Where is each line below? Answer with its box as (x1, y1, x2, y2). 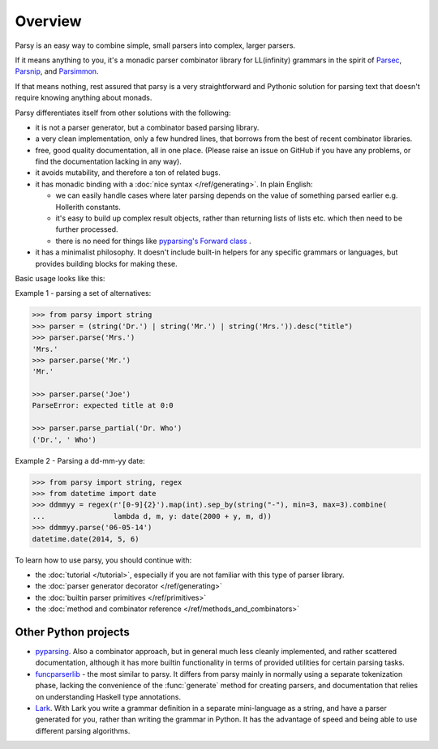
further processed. (55, 225, 118, 234)
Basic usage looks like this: (15, 273, 105, 283)
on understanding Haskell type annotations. (35, 691, 182, 701)
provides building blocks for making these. (35, 259, 178, 268)
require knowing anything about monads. (15, 93, 152, 103)
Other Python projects (15, 625, 130, 639)
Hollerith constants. (55, 202, 122, 212)
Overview (15, 12, 82, 30)
